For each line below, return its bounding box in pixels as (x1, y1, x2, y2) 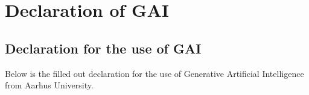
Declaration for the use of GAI (5, 38, 202, 57)
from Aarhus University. (5, 79, 94, 91)
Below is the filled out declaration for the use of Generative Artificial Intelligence (5, 67, 304, 79)
